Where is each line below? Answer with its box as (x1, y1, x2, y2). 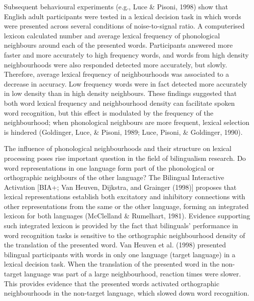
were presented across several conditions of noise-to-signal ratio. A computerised (4, 21, 245, 31)
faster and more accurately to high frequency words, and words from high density (4, 49, 249, 60)
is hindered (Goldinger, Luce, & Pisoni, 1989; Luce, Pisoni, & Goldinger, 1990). (4, 126, 243, 137)
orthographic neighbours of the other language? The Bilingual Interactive (4, 172, 224, 182)
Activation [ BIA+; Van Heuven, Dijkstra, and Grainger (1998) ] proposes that (4, 181, 237, 192)
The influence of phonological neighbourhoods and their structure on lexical (4, 143, 231, 153)
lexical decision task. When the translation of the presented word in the (4, 259, 220, 269)
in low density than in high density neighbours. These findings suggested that (4, 88, 237, 98)
